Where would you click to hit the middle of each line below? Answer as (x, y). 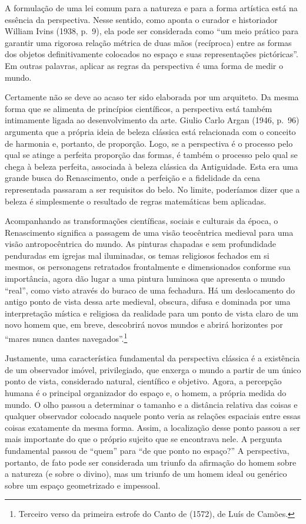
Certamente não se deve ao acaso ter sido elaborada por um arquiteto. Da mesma (152, 97)
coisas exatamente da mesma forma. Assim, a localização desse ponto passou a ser (153, 427)
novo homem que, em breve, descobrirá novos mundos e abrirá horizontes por (144, 324)
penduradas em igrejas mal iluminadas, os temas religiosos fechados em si (137, 255)
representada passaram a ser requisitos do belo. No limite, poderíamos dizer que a (152, 189)
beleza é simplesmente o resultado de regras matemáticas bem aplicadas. (136, 201)
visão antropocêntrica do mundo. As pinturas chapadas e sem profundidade (141, 244)
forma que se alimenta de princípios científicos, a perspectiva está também (139, 108)
